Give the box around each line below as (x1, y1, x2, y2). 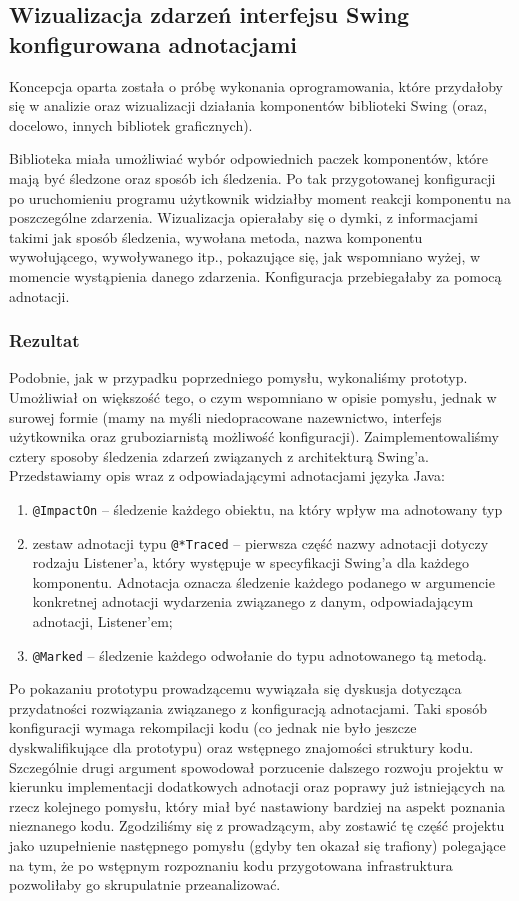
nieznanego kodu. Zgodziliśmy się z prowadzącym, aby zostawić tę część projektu (9, 815, 505, 836)
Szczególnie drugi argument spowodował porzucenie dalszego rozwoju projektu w (9, 756, 504, 777)
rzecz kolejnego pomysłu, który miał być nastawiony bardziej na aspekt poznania (9, 795, 506, 816)
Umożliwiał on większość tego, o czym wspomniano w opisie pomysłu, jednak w (9, 386, 497, 407)
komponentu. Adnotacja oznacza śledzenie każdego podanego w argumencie (32, 571, 495, 592)
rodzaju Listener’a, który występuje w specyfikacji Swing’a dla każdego (32, 552, 469, 573)
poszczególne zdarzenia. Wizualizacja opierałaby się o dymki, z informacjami (9, 207, 478, 228)
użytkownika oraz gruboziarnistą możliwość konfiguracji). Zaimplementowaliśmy (9, 426, 499, 447)
